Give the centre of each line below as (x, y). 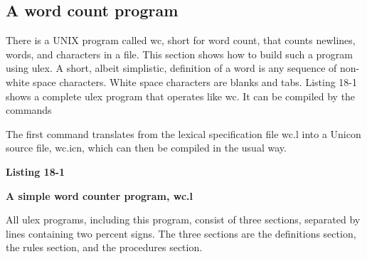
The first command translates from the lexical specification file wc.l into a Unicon (183, 133)
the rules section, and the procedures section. (104, 247)
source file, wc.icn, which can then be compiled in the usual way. (146, 148)
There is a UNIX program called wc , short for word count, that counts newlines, (181, 40)
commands (29, 110)
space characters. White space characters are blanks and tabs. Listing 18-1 (195, 81)
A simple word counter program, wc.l (100, 195)
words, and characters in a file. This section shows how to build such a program (179, 54)
